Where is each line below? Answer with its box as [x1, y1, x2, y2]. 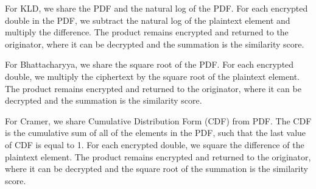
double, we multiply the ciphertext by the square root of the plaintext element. [5, 70, 300, 82]
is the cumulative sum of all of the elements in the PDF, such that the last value [5, 126, 306, 139]
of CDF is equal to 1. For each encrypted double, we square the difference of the [5, 138, 304, 151]
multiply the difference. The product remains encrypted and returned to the [5, 26, 289, 38]
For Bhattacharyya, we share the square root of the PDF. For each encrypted [5, 58, 294, 71]
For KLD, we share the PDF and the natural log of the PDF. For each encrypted [5, 2, 308, 14]
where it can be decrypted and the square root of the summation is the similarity [5, 162, 308, 175]
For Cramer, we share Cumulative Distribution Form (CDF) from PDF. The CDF [5, 114, 312, 127]
